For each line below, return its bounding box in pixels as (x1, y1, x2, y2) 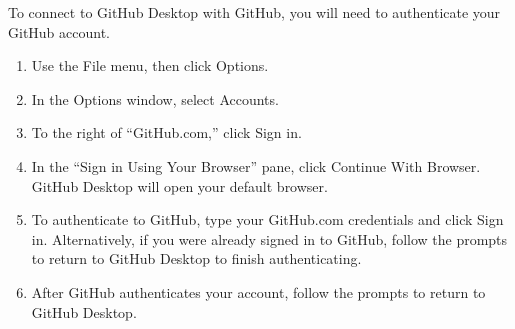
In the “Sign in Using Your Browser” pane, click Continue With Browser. (31, 155, 481, 176)
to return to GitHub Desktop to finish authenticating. (31, 248, 362, 269)
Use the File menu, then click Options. (31, 55, 269, 76)
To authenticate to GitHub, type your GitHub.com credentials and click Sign (31, 209, 504, 230)
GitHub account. (8, 21, 111, 42)
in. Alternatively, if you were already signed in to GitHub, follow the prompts (31, 228, 508, 249)
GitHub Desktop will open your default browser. (31, 175, 328, 196)
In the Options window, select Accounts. (31, 88, 279, 109)
